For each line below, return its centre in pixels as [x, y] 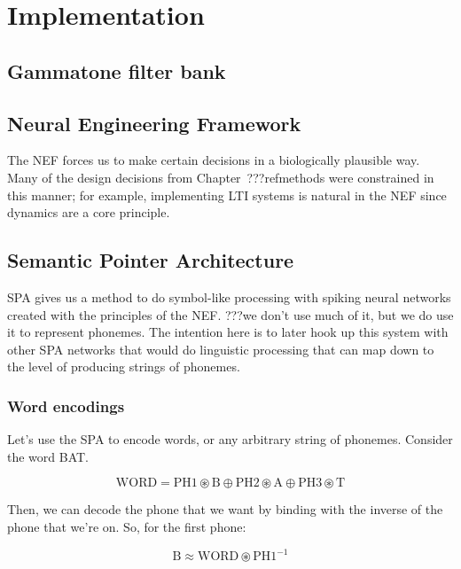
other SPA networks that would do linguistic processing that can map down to [221, 349]
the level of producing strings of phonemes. [124, 366]
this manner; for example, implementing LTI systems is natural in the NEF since [227, 195]
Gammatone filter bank [117, 70]
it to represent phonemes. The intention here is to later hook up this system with [228, 332]
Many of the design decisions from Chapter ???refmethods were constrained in [221, 177]
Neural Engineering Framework [154, 123]
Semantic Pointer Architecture [151, 260]
